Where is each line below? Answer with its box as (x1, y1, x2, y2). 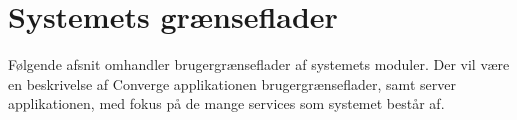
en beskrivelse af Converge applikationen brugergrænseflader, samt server (8, 73, 456, 94)
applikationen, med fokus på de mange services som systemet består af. (8, 93, 445, 114)
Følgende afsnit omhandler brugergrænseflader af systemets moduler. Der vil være (8, 54, 510, 75)
